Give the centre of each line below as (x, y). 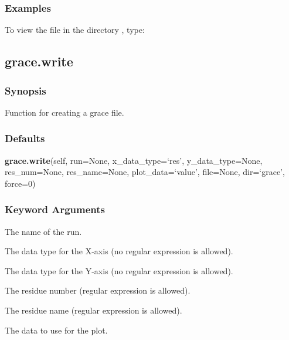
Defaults (25, 138)
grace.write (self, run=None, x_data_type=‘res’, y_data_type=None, (134, 160)
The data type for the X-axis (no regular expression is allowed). (119, 251)
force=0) (20, 183)
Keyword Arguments (55, 209)
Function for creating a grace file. (64, 112)
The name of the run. (43, 231)
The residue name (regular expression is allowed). (93, 310)
